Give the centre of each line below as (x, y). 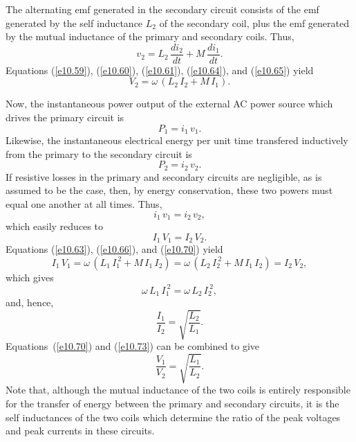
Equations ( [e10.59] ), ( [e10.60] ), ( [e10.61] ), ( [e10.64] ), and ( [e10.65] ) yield (160, 70)
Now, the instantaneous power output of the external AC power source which (169, 104)
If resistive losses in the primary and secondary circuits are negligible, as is (164, 176)
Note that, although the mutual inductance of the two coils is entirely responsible (178, 390)
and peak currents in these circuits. (80, 431)
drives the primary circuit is (65, 117)
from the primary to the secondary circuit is (99, 153)
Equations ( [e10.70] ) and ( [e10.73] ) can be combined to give (133, 346)
